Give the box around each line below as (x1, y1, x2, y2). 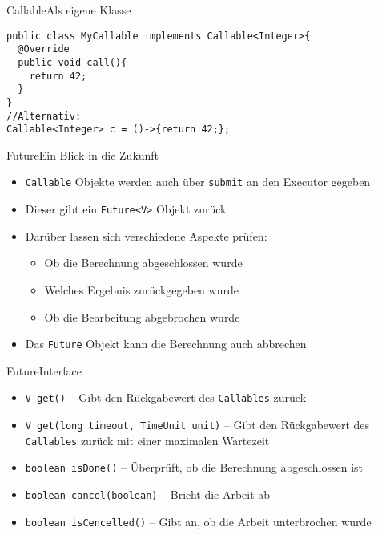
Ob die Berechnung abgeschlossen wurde (44, 254, 243, 271)
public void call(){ (18, 56, 127, 68)
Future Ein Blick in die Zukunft (6, 146, 159, 163)
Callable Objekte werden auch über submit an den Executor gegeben (25, 173, 371, 190)
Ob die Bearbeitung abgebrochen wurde (44, 308, 240, 325)
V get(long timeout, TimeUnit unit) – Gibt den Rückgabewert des (25, 416, 370, 433)
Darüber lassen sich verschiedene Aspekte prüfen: (25, 227, 267, 244)
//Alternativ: (6, 110, 82, 122)
